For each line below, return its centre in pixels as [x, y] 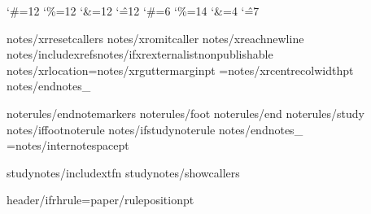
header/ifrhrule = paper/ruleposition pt [100, 200]
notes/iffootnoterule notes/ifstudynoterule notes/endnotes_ [155, 129]
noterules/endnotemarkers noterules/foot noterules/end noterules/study [185, 113]
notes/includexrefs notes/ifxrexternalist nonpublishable [140, 54]
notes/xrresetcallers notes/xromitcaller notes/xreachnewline [155, 38]
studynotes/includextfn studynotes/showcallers [123, 172]
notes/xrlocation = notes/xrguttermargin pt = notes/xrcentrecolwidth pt [180, 70]
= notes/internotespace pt [68, 145]
